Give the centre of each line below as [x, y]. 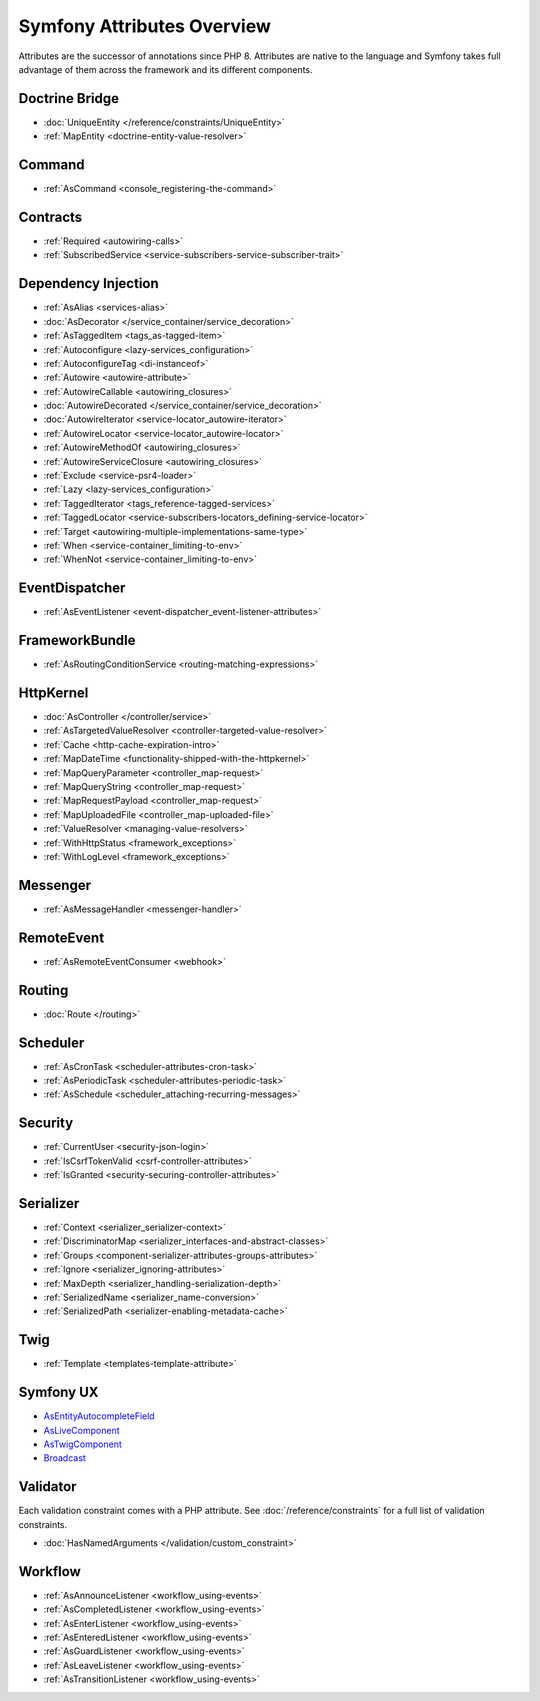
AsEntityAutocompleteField [99, 1416]
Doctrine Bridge [69, 98]
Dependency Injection [88, 283]
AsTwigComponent [82, 1444]
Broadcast [65, 1458]
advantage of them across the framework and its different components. [166, 69]
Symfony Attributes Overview [145, 26]
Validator [47, 1486]
